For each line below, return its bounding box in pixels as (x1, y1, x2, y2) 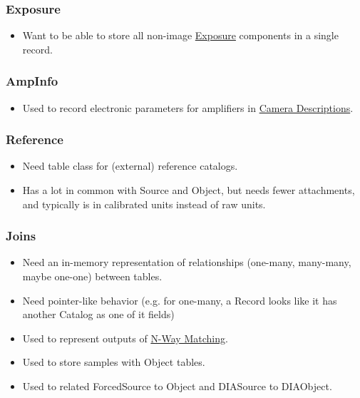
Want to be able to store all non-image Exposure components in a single (22, 28, 339, 43)
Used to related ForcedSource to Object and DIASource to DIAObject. (22, 379, 332, 393)
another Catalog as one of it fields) (22, 307, 175, 322)
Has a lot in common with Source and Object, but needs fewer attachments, (22, 183, 355, 198)
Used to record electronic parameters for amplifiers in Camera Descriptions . (22, 100, 354, 115)
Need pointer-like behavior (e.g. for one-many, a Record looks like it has (22, 292, 337, 307)
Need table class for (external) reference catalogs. (22, 158, 238, 173)
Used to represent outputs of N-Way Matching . (22, 330, 228, 345)
